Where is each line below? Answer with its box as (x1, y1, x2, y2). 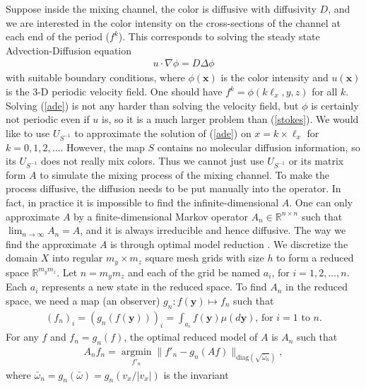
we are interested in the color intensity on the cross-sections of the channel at (6, 15, 341, 30)
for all (312, 84, 338, 98)
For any (6, 329, 39, 344)
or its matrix (288, 153, 344, 168)
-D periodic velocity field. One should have (37, 84, 223, 98)
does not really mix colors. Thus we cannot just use (41, 153, 264, 168)
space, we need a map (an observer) (6, 293, 160, 307)
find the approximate (6, 236, 97, 251)
